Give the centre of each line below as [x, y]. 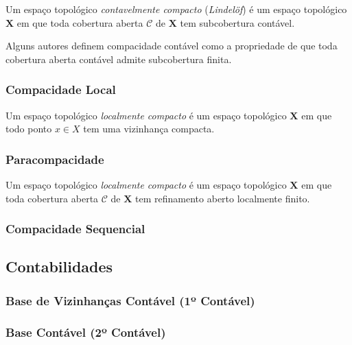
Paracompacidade [55, 159]
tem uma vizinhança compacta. [149, 129]
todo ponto [29, 129]
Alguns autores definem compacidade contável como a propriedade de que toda [172, 46]
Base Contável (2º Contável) [86, 332]
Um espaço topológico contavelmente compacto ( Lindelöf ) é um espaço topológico [176, 9]
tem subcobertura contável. [237, 22]
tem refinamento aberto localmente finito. [223, 198]
